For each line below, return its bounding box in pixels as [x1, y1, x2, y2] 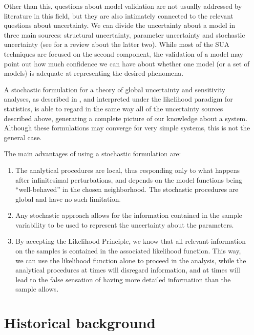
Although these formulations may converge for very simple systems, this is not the [4, 123, 250, 133]
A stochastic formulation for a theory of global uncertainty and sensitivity [4, 84, 226, 94]
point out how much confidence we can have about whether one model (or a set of [4, 58, 250, 68]
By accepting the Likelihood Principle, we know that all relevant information [15, 236, 246, 246]
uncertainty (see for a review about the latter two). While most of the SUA [4, 39, 230, 49]
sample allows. [15, 284, 59, 294]
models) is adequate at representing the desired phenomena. [4, 68, 184, 78]
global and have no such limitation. [15, 193, 121, 204]
